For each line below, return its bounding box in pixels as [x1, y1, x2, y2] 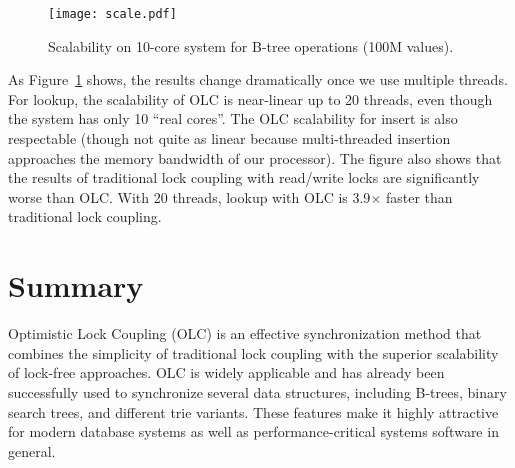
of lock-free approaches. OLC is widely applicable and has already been [8, 362, 445, 383]
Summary [8, 265, 144, 306]
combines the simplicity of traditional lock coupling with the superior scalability [8, 342, 499, 363]
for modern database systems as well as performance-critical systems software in [8, 421, 499, 442]
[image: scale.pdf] [48, 7, 177, 21]
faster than [385, 186, 453, 207]
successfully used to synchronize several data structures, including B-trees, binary [8, 381, 507, 402]
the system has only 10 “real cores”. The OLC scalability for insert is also [8, 108, 458, 129]
